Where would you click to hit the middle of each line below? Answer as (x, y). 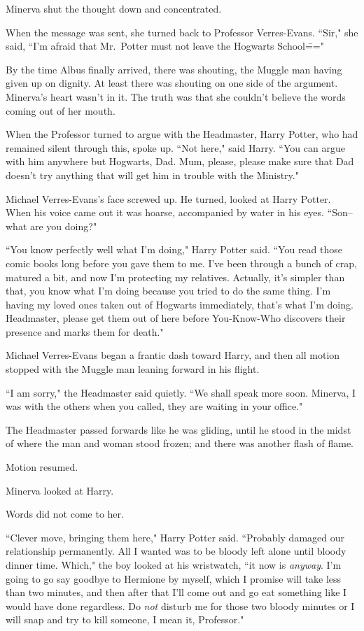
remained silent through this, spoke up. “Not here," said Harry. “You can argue (175, 147)
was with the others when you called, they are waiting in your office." (154, 406)
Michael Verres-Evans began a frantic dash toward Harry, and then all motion (173, 355)
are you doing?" (63, 226)
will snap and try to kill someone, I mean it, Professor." (125, 619)
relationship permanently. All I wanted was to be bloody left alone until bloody (176, 551)
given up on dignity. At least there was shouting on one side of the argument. (172, 83)
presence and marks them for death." (85, 331)
